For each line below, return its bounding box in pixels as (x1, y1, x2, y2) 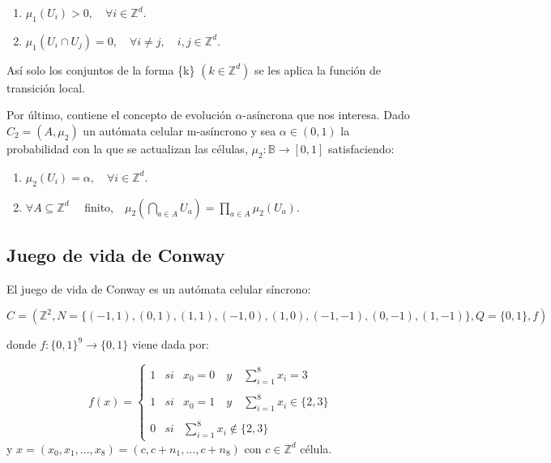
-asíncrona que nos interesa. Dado (242, 106, 410, 123)
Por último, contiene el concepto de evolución (6, 106, 232, 123)
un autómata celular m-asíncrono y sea (83, 122, 276, 139)
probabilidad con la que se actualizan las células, (6, 139, 248, 156)
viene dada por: (131, 336, 209, 353)
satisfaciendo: (328, 139, 395, 156)
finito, (84, 198, 113, 215)
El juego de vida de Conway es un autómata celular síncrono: (6, 280, 311, 297)
